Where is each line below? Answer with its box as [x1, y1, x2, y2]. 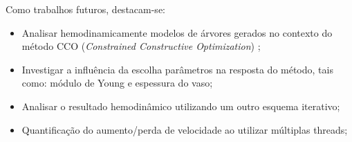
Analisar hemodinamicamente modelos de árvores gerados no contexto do [21, 25, 333, 39]
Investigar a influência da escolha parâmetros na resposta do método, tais [21, 62, 333, 76]
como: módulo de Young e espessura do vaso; [21, 76, 213, 90]
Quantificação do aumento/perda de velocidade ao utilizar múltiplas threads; [21, 122, 348, 136]
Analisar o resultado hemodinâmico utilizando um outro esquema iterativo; [21, 98, 340, 113]
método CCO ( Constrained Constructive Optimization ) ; [21, 39, 261, 53]
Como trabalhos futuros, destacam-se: [6, 2, 165, 16]
